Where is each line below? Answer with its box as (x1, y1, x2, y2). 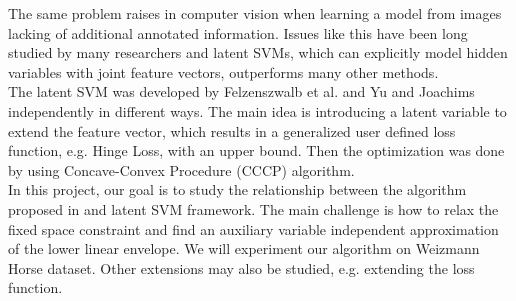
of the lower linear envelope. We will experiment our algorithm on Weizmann (8, 238, 480, 259)
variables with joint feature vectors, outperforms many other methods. (8, 61, 439, 82)
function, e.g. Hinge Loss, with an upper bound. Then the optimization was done (8, 140, 505, 161)
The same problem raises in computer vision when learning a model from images (8, 3, 502, 23)
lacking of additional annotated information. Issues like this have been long (8, 22, 468, 43)
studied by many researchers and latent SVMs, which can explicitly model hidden (8, 42, 508, 63)
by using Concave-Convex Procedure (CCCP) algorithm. (8, 159, 355, 180)
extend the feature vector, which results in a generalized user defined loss (8, 120, 456, 141)
